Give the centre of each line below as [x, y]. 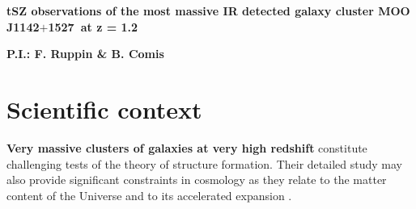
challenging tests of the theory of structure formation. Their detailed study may [204, 163]
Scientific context [104, 109]
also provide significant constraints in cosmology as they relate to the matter [197, 180]
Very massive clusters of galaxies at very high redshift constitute [187, 147]
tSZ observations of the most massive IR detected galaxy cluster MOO [208, 10]
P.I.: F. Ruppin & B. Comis [85, 54]
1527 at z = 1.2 [93, 26]
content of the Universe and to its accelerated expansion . [149, 195]
